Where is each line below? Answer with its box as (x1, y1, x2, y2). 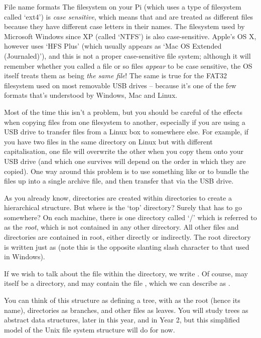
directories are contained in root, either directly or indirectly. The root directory (4, 232, 251, 242)
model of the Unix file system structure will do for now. (4, 324, 175, 334)
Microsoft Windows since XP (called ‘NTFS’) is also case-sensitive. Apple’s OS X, (4, 31, 256, 41)
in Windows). (4, 251, 45, 262)
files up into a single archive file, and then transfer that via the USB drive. (4, 176, 234, 186)
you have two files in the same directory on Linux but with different (4, 136, 213, 146)
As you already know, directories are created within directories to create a (4, 192, 232, 203)
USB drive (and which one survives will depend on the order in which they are (4, 155, 246, 166)
